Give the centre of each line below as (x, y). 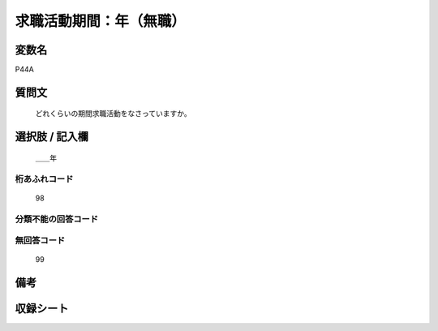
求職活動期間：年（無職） (101, 21)
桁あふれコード (44, 178)
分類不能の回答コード (57, 219)
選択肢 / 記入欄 (52, 137)
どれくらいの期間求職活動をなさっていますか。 (114, 114)
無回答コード (40, 241)
